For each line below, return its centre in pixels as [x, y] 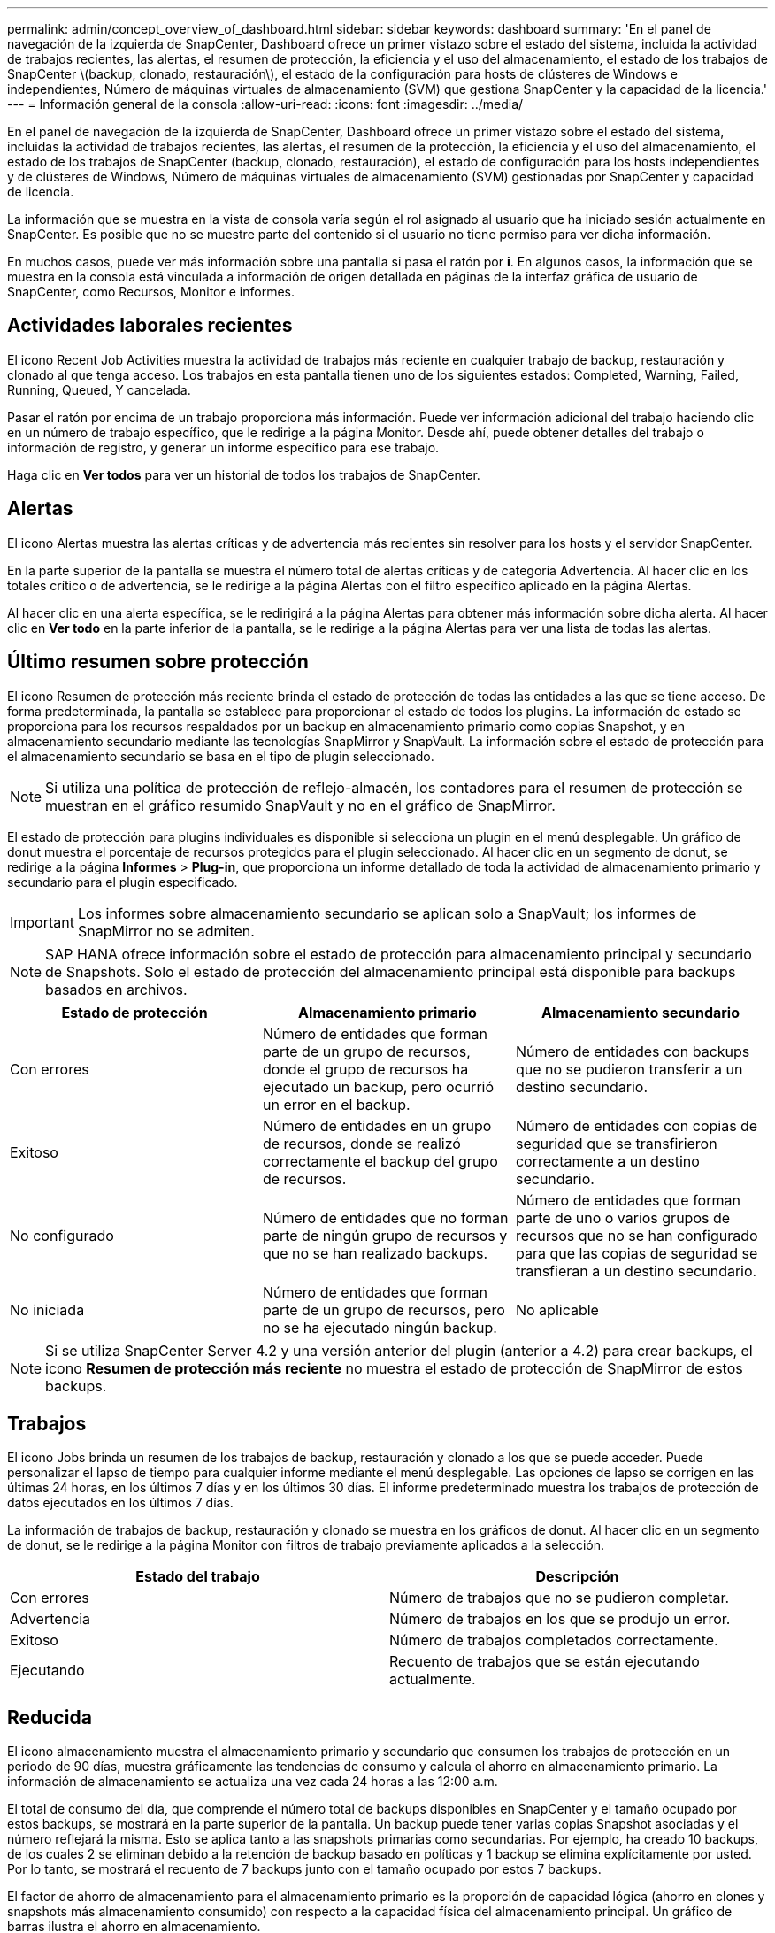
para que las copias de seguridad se [637, 1253]
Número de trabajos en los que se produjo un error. [560, 1619]
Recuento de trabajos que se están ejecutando [545, 1662]
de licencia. [41, 192]
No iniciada [47, 1309]
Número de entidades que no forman [385, 1217]
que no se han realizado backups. [375, 1253]
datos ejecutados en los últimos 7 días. [120, 1503]
